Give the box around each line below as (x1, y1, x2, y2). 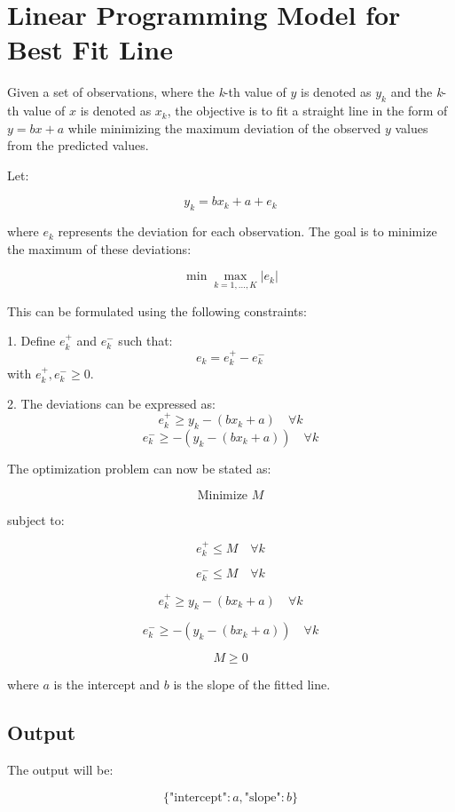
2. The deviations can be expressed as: (7, 394, 216, 412)
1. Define (7, 331, 56, 350)
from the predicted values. (7, 136, 149, 155)
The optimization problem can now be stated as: (7, 458, 271, 477)
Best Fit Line (7, 31, 174, 68)
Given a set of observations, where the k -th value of (7, 83, 286, 101)
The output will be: (7, 760, 114, 779)
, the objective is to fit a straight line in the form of (167, 101, 448, 120)
